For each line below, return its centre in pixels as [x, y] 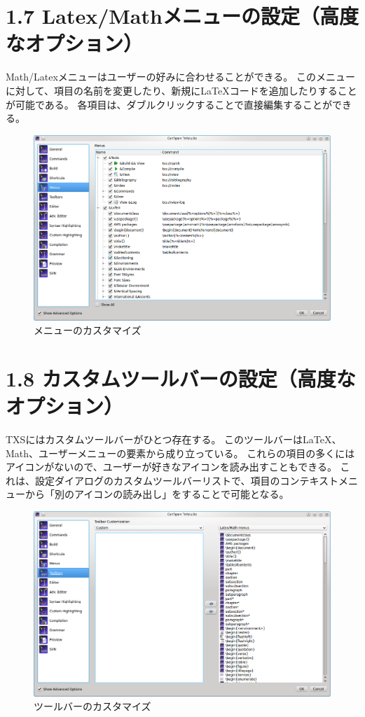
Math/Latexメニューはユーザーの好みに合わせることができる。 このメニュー [180, 77]
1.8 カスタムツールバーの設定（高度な [181, 378]
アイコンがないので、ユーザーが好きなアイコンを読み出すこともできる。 [171, 467]
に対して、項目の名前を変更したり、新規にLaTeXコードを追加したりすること [181, 90]
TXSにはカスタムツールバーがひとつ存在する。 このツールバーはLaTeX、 [174, 439]
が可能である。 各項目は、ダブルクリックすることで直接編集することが [169, 104]
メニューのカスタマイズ [88, 330]
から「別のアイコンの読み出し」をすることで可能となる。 [157, 494]
